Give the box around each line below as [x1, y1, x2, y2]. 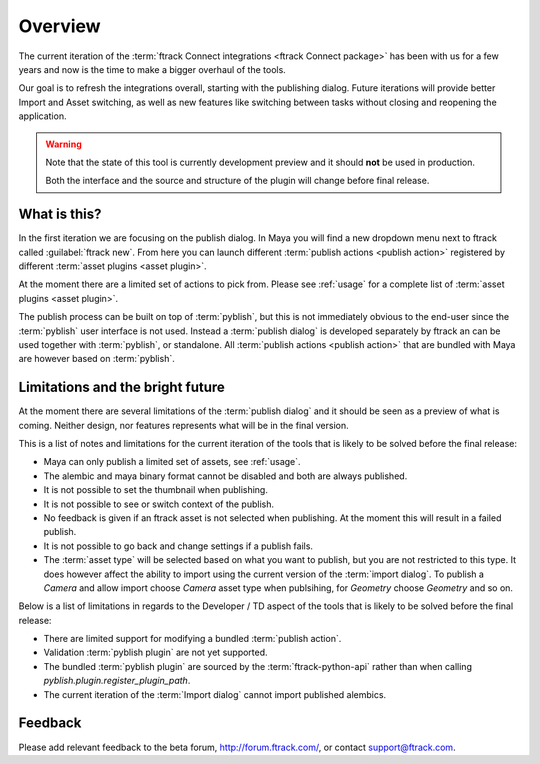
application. [18, 110, 67, 122]
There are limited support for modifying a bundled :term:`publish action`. [43, 633, 342, 645]
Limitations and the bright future [18, 379, 225, 396]
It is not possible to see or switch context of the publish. [43, 498, 275, 510]
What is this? [18, 206, 102, 223]
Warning [45, 138, 82, 150]
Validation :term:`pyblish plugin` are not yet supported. [43, 646, 269, 659]
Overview [18, 15, 101, 37]
